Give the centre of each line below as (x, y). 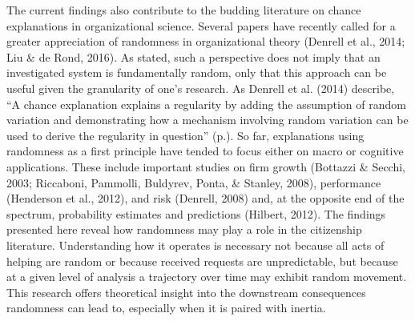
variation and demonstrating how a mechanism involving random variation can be (207, 120)
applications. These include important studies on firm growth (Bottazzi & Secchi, (206, 166)
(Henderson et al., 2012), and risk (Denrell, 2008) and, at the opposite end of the (205, 198)
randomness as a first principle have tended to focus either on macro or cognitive (205, 151)
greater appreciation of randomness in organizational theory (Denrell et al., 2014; (206, 41)
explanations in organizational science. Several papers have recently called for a (201, 25)
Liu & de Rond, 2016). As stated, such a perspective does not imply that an (193, 56)
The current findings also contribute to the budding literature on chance (184, 10)
